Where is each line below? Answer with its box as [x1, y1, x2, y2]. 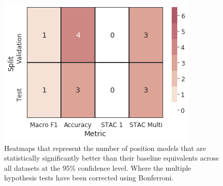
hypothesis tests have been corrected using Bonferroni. [4, 172, 174, 183]
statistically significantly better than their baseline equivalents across [4, 152, 219, 163]
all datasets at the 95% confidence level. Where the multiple [4, 162, 192, 173]
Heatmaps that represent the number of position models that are [4, 142, 206, 153]
